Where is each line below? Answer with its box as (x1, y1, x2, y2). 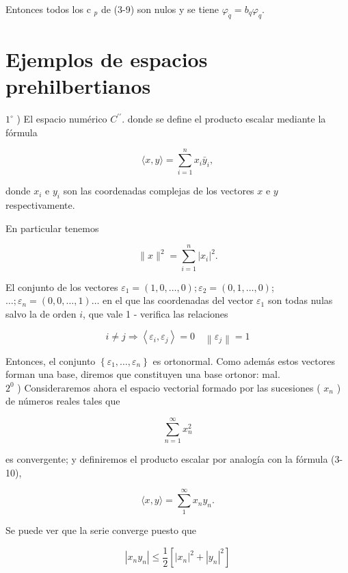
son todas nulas (267, 293, 333, 307)
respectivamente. (5, 198, 75, 212)
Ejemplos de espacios (5, 44, 208, 73)
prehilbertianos (5, 72, 151, 100)
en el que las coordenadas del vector (103, 293, 254, 307)
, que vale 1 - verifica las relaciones (83, 306, 228, 320)
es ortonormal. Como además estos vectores (152, 353, 335, 368)
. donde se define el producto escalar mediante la (122, 112, 326, 126)
